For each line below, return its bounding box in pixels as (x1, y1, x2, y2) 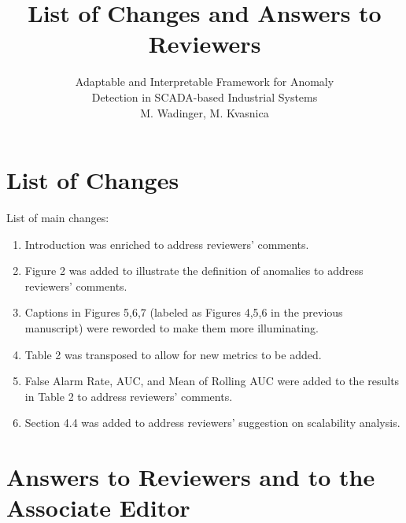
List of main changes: (6, 210, 109, 226)
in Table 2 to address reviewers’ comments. (24, 388, 233, 404)
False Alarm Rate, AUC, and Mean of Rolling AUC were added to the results (24, 373, 400, 389)
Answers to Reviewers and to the (6, 461, 375, 493)
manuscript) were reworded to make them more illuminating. (24, 320, 319, 336)
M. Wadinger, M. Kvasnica (140, 104, 269, 121)
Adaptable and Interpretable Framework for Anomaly (75, 73, 334, 90)
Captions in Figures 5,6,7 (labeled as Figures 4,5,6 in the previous (24, 304, 343, 321)
